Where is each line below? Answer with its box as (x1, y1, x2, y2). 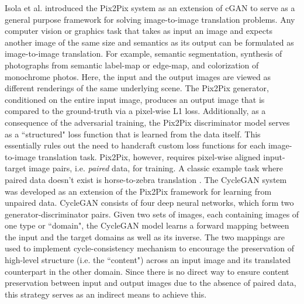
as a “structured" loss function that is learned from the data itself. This (5, 127, 261, 140)
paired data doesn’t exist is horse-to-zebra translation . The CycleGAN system (5, 173, 287, 185)
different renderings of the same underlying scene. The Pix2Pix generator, (5, 82, 269, 94)
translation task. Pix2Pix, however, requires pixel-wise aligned (38, 150, 261, 163)
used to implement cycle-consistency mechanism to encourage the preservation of (5, 242, 295, 254)
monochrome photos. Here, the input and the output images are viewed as (5, 70, 271, 82)
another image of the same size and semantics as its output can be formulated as (5, 36, 294, 48)
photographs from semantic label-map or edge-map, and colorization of (5, 58, 259, 71)
